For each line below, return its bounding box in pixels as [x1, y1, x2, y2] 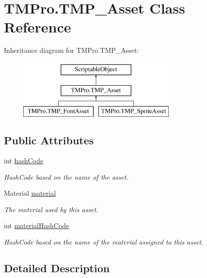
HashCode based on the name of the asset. [4, 171, 128, 182]
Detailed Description [4, 261, 110, 276]
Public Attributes [4, 133, 94, 148]
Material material [4, 188, 56, 198]
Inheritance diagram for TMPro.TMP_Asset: [4, 45, 139, 55]
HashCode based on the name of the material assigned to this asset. [4, 237, 204, 247]
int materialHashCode [4, 220, 69, 231]
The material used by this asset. [4, 204, 98, 214]
